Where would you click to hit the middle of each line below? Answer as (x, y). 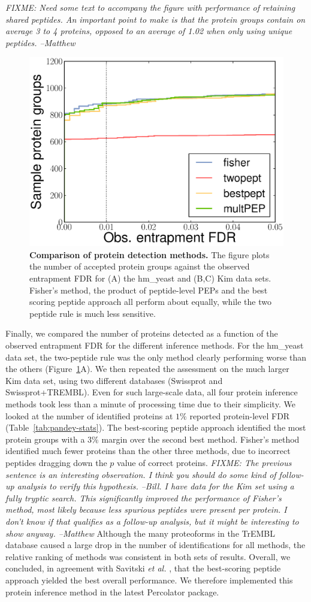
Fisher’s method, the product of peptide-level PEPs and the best (149, 290)
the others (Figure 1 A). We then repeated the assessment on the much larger (147, 369)
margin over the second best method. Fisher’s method (200, 439)
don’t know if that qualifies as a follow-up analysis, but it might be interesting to (152, 521)
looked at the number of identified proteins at (89, 415)
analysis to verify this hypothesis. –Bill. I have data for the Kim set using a (155, 486)
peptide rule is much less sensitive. (93, 313)
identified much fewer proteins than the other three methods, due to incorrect (148, 451)
